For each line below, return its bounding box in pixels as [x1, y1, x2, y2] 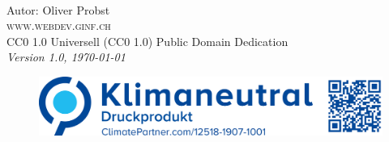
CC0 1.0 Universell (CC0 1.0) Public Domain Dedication [6, 32, 289, 49]
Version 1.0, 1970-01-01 [6, 48, 126, 65]
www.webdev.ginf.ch [6, 17, 111, 34]
